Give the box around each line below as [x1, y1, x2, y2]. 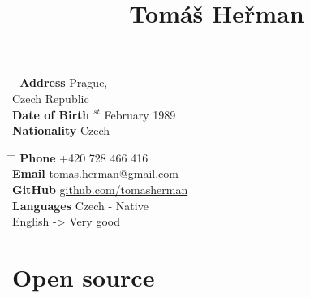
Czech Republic [12, 89, 89, 106]
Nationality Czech [12, 122, 110, 139]
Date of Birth [12, 106, 90, 123]
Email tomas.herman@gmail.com [12, 165, 179, 182]
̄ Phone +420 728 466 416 [12, 149, 149, 166]
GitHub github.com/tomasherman [12, 180, 188, 197]
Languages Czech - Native [12, 197, 149, 214]
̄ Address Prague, [12, 74, 108, 91]
